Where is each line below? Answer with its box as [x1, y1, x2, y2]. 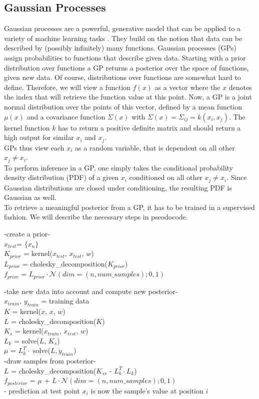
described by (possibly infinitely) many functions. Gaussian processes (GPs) [4, 42, 236, 53]
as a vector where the [154, 81, 220, 92]
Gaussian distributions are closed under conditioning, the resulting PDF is [4, 182, 232, 192]
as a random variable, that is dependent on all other [75, 142, 235, 152]
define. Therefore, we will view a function [4, 81, 130, 92]
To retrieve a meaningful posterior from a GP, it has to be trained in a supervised [4, 201, 255, 212]
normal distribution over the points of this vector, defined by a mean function [4, 101, 242, 111]
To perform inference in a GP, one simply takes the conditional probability [4, 162, 233, 172]
